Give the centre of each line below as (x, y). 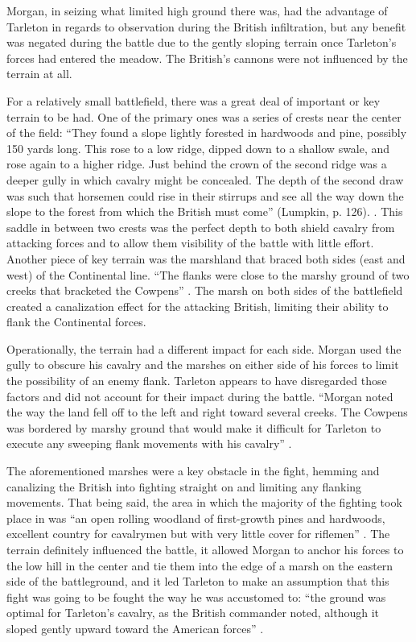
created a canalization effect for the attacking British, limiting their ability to (198, 306)
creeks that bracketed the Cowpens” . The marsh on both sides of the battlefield (205, 290)
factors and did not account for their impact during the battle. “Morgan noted (200, 396)
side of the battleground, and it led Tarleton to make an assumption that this (198, 581)
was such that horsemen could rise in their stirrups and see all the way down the (205, 195)
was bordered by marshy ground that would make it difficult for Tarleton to (194, 427)
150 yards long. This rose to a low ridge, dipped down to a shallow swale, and (198, 148)
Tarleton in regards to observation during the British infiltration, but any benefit (206, 26)
